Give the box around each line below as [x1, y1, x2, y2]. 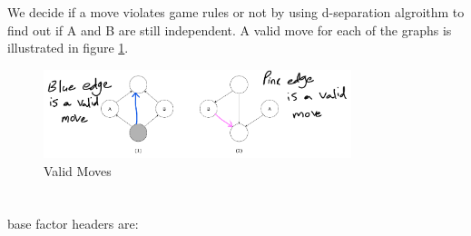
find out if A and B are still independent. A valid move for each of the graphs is [7, 20, 452, 39]
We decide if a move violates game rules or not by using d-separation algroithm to [7, 3, 465, 22]
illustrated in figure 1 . [7, 38, 129, 57]
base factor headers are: [7, 214, 139, 233]
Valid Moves [44, 161, 112, 180]
